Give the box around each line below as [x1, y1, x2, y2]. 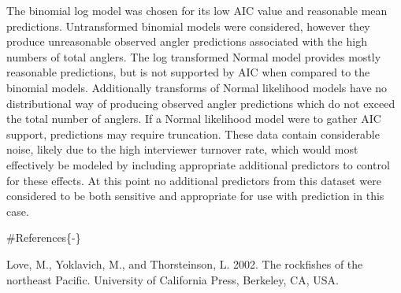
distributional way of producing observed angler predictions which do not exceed [6, 95, 395, 111]
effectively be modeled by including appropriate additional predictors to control [6, 156, 390, 172]
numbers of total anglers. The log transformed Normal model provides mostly [6, 48, 381, 65]
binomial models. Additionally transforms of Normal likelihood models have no [6, 79, 388, 95]
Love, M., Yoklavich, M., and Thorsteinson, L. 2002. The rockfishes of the [6, 255, 363, 272]
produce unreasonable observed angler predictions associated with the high [6, 33, 367, 50]
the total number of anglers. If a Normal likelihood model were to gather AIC [6, 110, 381, 127]
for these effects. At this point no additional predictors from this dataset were [6, 172, 381, 188]
